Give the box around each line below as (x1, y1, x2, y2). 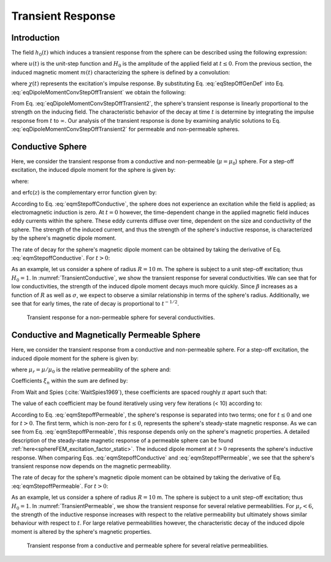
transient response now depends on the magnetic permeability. (11, 462, 172, 469)
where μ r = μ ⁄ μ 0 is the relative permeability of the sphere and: (11, 366, 171, 374)
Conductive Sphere (11, 142, 87, 152)
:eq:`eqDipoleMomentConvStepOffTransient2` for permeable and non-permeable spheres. (11, 126, 240, 133)
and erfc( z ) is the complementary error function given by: (11, 189, 158, 196)
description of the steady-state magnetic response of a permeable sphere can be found (11, 436, 234, 444)
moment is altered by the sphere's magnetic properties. (11, 528, 152, 535)
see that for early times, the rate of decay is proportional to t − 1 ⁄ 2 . (11, 299, 180, 307)
